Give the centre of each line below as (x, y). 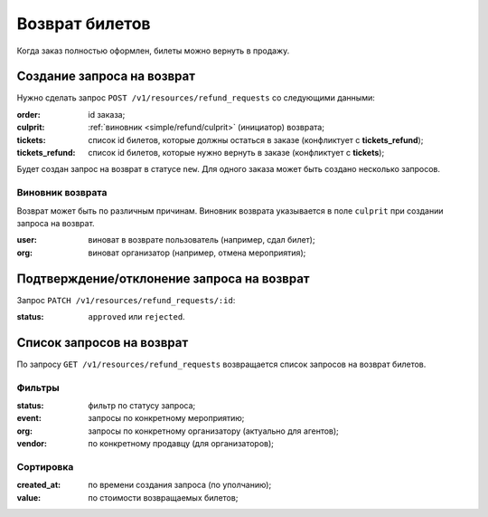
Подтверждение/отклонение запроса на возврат (164, 278)
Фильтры (38, 388)
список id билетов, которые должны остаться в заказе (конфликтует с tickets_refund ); (256, 139)
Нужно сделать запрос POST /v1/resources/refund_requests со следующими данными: (196, 98)
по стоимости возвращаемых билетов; (163, 497)
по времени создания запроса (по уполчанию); (180, 485)
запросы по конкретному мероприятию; (166, 418)
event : (29, 418)
